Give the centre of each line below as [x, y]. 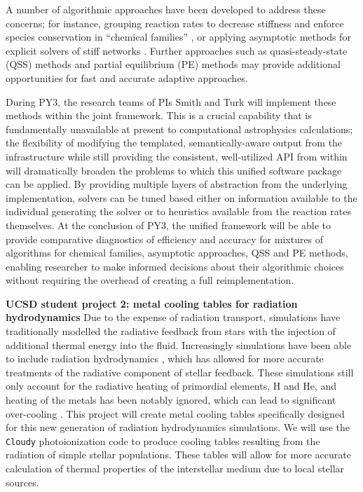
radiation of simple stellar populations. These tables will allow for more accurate [178, 455]
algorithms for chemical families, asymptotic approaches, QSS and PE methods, [177, 253]
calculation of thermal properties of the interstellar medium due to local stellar [175, 469]
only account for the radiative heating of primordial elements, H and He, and [171, 386]
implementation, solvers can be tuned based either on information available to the [181, 197]
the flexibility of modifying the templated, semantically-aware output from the [174, 143]
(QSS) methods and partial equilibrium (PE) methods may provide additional [173, 64]
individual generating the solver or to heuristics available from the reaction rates [178, 211]
